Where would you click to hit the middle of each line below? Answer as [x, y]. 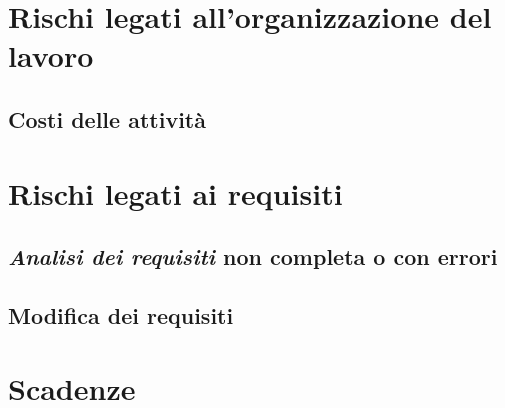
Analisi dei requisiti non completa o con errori [253, 256]
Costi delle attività [107, 118]
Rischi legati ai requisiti [175, 192]
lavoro [51, 55]
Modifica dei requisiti [121, 314]
